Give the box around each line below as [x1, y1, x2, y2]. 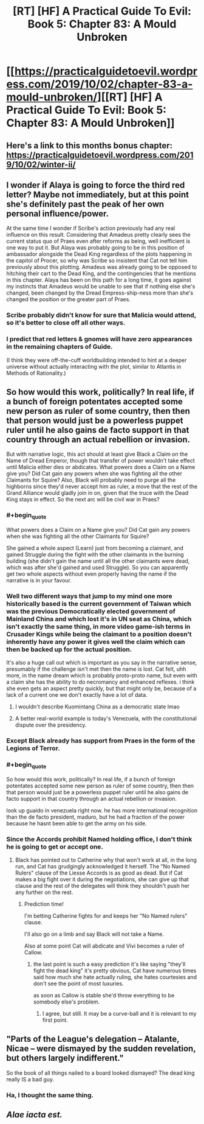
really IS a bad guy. [6, 1075, 55, 1083]
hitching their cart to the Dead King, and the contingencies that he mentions [6, 270, 196, 278]
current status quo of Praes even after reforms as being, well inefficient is [6, 237, 191, 245]
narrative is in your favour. [6, 576, 72, 584]
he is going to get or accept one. [6, 842, 103, 851]
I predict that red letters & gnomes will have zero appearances [6, 335, 192, 343]
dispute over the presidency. [15, 721, 87, 728]
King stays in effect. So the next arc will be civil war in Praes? [6, 496, 160, 503]
